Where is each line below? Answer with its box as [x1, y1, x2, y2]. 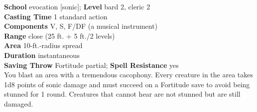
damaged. [4, 98, 33, 109]
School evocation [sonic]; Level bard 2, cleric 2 [4, 1, 150, 11]
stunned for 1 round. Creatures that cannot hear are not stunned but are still [4, 89, 241, 99]
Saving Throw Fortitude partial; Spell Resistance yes [4, 59, 179, 70]
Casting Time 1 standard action [4, 11, 108, 21]
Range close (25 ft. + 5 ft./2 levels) [4, 30, 115, 41]
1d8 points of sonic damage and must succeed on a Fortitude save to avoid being [4, 79, 250, 89]
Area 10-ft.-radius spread [4, 40, 83, 51]
